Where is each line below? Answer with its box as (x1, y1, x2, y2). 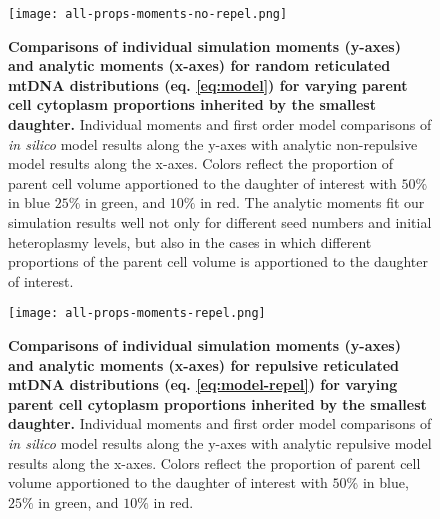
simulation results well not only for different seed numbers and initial (8, 212, 432, 232)
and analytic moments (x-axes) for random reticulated (8, 55, 391, 76)
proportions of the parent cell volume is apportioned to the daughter (8, 251, 428, 272)
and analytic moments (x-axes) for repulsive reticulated (8, 354, 400, 375)
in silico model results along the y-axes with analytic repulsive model (8, 433, 432, 453)
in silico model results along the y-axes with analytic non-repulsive (8, 133, 418, 154)
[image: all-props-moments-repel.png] (8, 306, 266, 321)
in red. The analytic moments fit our (200, 192, 425, 213)
